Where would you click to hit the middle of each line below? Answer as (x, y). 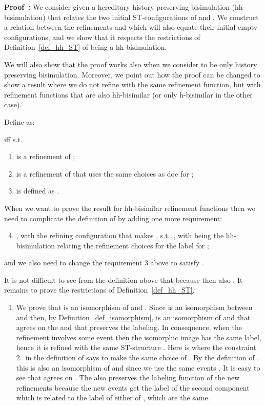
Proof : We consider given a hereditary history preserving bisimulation (117, 7)
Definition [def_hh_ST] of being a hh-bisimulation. (86, 47)
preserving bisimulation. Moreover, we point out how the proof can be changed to (132, 74)
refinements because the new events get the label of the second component (133, 387)
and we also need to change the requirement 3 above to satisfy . (104, 263)
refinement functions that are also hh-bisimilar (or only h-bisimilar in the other (128, 94)
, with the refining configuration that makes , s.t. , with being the (120, 235)
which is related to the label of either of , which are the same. (113, 398)
